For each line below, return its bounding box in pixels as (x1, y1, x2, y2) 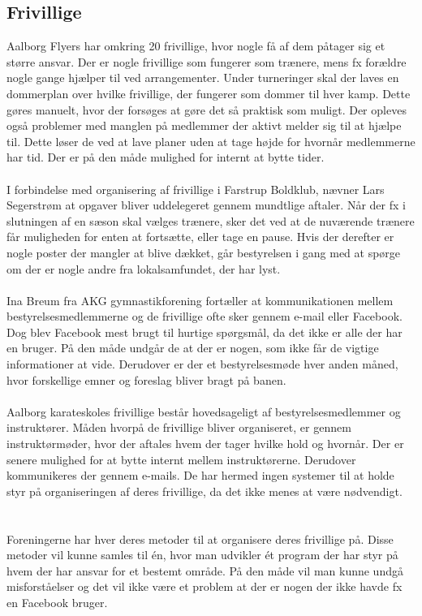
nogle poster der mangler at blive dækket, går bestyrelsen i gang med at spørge (6, 243, 401, 261)
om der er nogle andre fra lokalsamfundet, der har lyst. (6, 260, 281, 277)
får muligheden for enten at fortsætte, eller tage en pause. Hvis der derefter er (6, 228, 394, 245)
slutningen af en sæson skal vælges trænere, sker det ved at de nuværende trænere (6, 212, 415, 229)
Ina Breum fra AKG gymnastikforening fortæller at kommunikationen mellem (6, 291, 394, 308)
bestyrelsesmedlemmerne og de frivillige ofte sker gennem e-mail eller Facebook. (6, 308, 403, 325)
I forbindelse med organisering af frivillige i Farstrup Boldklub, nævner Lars (6, 180, 385, 197)
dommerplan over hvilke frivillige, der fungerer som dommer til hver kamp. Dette (6, 84, 411, 101)
